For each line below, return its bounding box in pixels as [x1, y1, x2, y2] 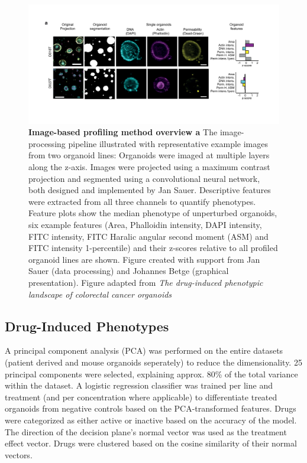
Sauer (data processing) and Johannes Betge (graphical [28, 265, 229, 277]
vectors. [5, 448, 33, 461]
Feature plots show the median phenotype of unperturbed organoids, [28, 207, 277, 219]
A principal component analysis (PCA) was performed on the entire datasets [5, 344, 283, 357]
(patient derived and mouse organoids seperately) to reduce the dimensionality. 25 [5, 356, 302, 368]
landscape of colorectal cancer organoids [28, 288, 172, 300]
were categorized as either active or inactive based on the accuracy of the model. [5, 413, 297, 426]
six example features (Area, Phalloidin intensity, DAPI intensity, [28, 218, 262, 230]
